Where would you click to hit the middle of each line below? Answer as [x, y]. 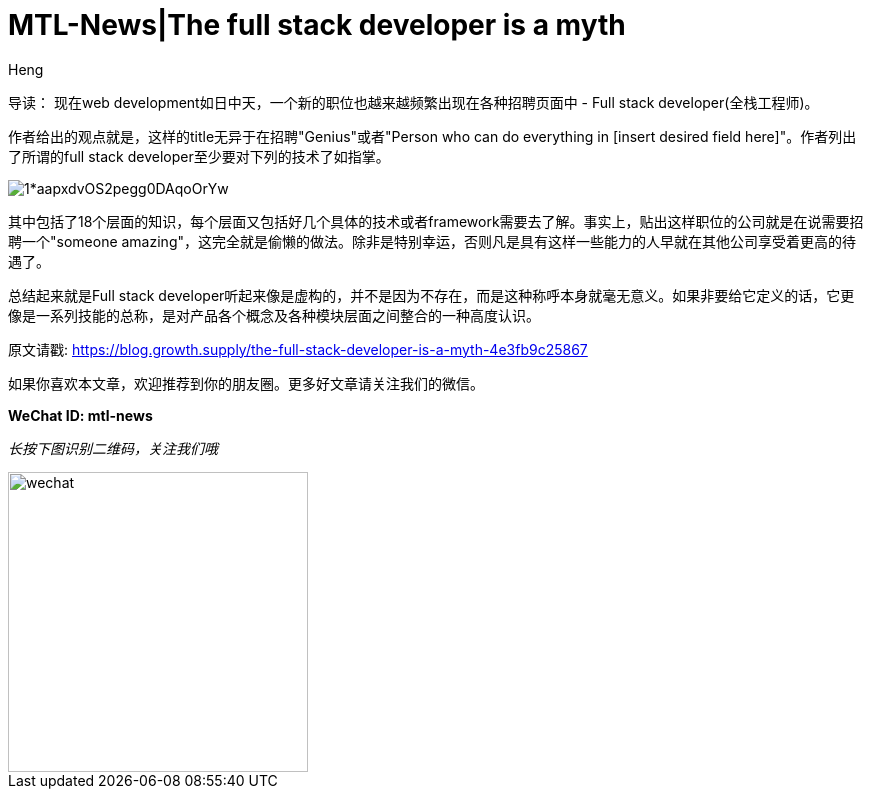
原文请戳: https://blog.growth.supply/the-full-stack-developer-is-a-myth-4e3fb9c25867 [298, 349]
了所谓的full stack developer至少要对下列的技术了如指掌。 [199, 156]
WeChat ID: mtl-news [80, 415]
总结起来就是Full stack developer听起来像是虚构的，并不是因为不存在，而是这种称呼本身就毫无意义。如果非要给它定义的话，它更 [431, 295]
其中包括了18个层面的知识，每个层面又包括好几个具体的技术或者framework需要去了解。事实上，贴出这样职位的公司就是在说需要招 [436, 221]
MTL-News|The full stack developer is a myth [317, 25]
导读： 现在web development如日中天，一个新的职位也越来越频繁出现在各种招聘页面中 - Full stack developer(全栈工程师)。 [413, 102]
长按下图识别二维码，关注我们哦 [113, 448]
